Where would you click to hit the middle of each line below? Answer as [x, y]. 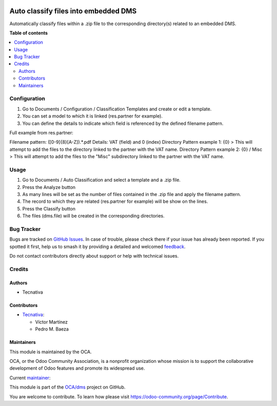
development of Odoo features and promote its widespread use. [77, 368]
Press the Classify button [49, 208]
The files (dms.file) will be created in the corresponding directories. [94, 216]
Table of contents [29, 33]
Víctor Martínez [52, 322]
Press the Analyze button [49, 187]
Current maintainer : [30, 378]
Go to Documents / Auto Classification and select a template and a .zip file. [101, 180]
